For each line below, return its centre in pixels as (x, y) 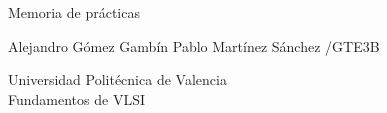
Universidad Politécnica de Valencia (117, 79)
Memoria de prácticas (74, 12)
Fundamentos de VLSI (76, 98)
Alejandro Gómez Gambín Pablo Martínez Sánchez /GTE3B (194, 45)
